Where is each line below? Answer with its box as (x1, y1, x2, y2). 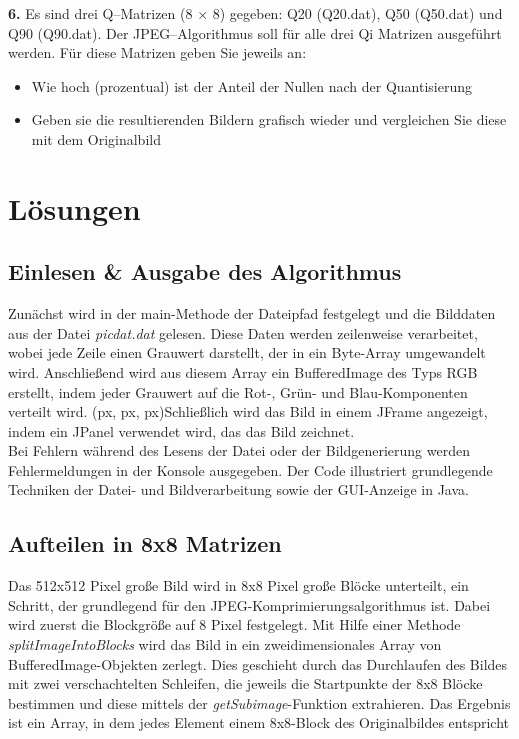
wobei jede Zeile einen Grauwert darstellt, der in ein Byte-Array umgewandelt (8, 342, 486, 363)
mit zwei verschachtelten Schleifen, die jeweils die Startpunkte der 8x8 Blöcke (8, 673, 483, 694)
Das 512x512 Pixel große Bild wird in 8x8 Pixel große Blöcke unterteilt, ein (8, 575, 469, 596)
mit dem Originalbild (31, 128, 161, 149)
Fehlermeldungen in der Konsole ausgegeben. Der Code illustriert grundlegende (8, 459, 493, 480)
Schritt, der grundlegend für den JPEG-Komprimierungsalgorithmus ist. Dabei (8, 594, 491, 615)
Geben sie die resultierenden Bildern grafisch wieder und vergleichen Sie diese (31, 109, 507, 130)
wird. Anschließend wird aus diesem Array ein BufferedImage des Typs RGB (8, 361, 478, 382)
